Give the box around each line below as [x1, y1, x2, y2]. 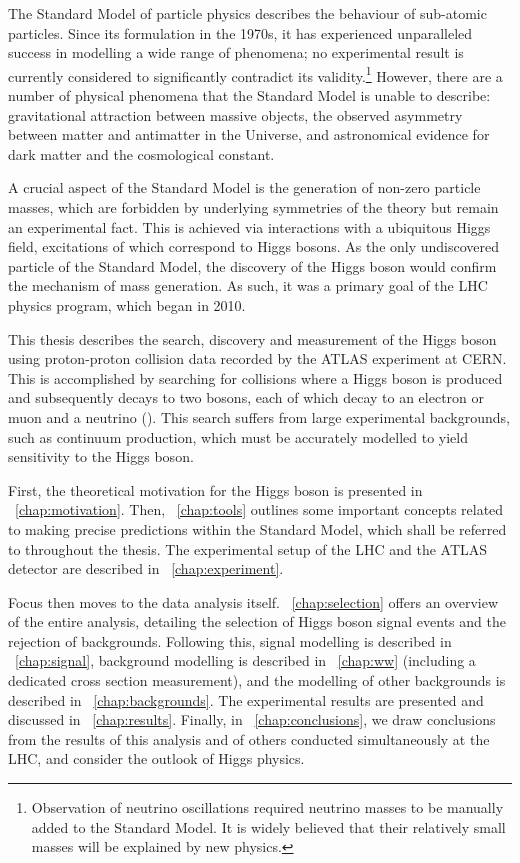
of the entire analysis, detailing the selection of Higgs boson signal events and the [8, 611, 506, 632]
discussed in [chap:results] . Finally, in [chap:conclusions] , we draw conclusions [8, 709, 496, 730]
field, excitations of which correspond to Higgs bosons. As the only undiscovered [8, 236, 500, 257]
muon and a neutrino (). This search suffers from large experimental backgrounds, [8, 406, 510, 427]
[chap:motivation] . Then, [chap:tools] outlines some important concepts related [15, 499, 504, 520]
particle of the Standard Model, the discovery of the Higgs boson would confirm [8, 255, 497, 276]
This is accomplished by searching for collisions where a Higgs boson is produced [8, 367, 503, 388]
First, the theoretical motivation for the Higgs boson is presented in [8, 479, 423, 500]
